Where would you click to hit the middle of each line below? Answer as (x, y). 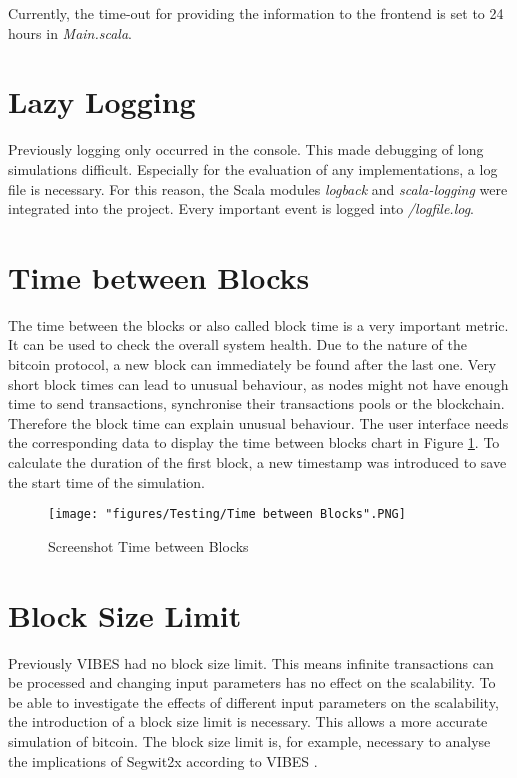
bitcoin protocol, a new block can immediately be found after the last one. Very (252, 364)
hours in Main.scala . (70, 32)
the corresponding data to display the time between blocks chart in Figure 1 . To (254, 442)
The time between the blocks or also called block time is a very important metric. (258, 324)
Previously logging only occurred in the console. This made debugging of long (246, 149)
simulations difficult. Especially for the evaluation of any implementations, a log (253, 168)
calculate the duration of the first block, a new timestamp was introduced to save (257, 461)
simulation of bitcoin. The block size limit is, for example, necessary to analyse (249, 740)
